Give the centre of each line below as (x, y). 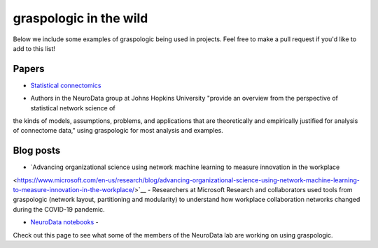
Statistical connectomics (66, 85)
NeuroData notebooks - (64, 222)
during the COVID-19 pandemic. (59, 209)
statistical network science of (73, 108)
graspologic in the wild (80, 18)
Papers (29, 69)
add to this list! (34, 48)
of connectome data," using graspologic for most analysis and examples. (118, 131)
